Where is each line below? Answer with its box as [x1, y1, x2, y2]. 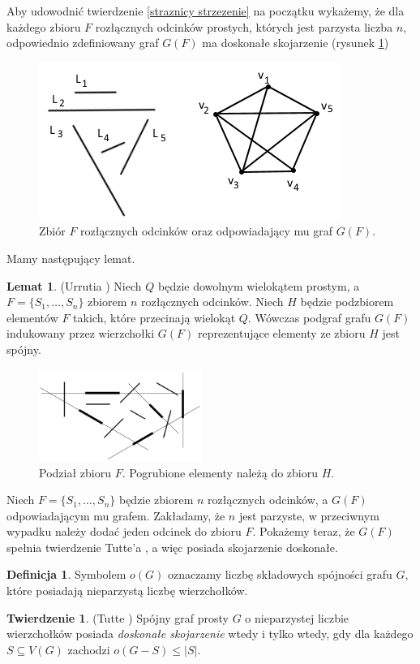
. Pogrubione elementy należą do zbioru [122, 464, 319, 481]
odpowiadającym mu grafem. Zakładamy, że [6, 507, 225, 524]
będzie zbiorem [118, 491, 194, 508]
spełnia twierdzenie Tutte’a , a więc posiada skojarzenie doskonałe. [6, 538, 338, 555]
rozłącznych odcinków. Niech [141, 293, 284, 310]
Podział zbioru [39, 464, 111, 481]
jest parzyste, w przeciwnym [238, 507, 379, 524]
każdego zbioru [6, 18, 81, 35]
